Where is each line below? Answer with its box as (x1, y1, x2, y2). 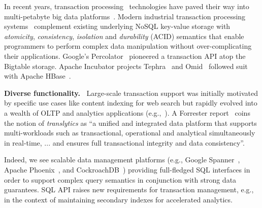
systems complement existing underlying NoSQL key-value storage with (4, 21, 231, 31)
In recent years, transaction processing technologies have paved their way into (4, 1, 249, 11)
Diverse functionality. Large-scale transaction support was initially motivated (4, 87, 258, 98)
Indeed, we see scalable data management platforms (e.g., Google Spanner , (4, 154, 240, 165)
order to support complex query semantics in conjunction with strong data (4, 174, 237, 185)
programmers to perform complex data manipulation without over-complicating (4, 41, 252, 51)
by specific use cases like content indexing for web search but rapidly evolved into (4, 97, 257, 108)
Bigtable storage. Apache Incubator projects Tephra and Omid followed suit (4, 60, 248, 71)
